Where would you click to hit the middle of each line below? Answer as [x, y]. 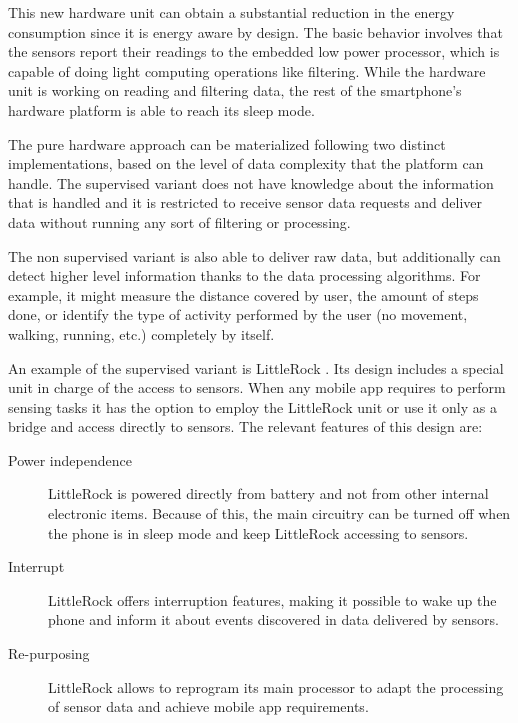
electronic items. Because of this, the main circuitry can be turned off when [279, 513]
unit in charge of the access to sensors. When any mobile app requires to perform [257, 387]
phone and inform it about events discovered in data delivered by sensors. [273, 619]
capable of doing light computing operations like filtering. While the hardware [247, 70]
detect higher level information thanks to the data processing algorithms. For [244, 275]
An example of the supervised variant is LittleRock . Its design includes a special [256, 367]
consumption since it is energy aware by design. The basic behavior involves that [255, 31]
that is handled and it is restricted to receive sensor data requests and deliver [245, 202]
